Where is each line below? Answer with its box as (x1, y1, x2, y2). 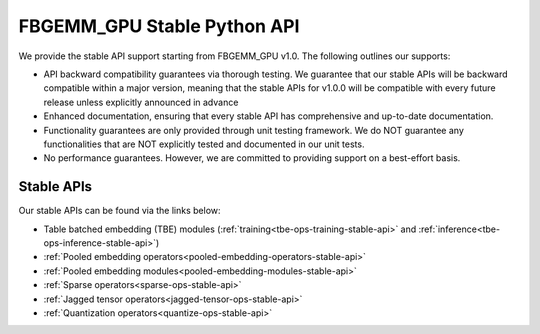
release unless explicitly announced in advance (43, 96, 239, 108)
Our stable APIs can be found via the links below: (18, 205, 221, 217)
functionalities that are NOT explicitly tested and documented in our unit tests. (43, 138, 365, 150)
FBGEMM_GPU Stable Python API (18, 15, 300, 37)
